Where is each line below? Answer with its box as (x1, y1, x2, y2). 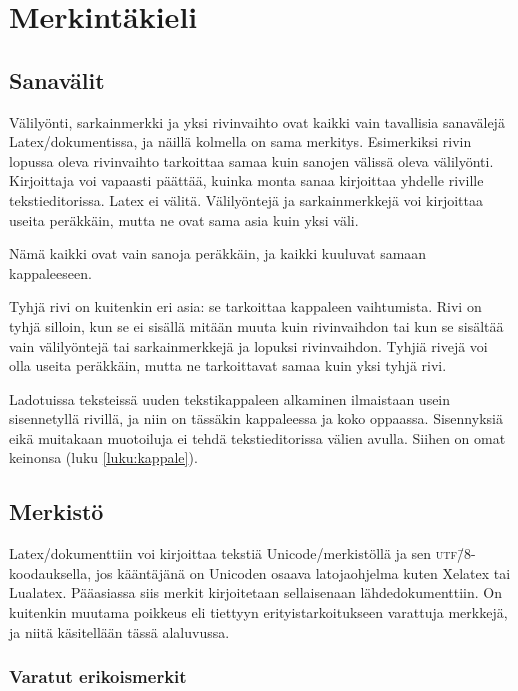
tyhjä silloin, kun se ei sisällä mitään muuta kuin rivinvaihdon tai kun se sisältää (9, 315, 504, 336)
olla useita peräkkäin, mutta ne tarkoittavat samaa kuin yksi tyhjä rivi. (9, 355, 447, 376)
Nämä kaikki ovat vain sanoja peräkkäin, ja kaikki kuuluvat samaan (9, 243, 427, 264)
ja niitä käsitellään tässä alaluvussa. (9, 621, 230, 642)
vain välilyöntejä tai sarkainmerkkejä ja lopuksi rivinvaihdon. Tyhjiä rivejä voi (9, 335, 488, 356)
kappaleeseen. (9, 262, 92, 283)
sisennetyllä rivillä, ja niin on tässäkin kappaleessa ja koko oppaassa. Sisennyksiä (9, 408, 503, 429)
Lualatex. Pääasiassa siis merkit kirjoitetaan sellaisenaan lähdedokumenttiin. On (9, 582, 502, 603)
